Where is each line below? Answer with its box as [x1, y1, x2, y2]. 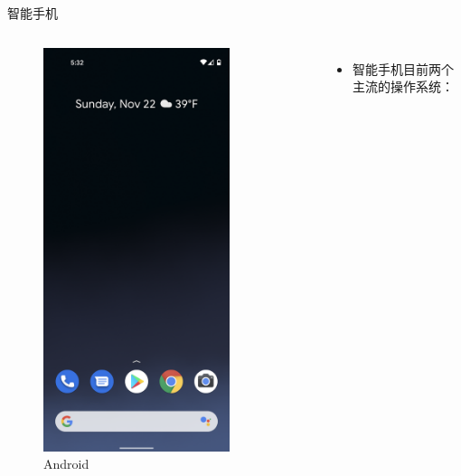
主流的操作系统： [352, 77, 454, 96]
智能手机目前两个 [352, 59, 454, 78]
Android [43, 454, 89, 473]
